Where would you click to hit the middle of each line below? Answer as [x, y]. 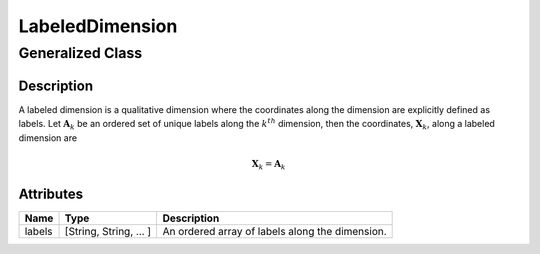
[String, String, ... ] [108, 231]
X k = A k [268, 165]
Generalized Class [80, 53]
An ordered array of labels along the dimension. [274, 231]
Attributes [51, 193]
